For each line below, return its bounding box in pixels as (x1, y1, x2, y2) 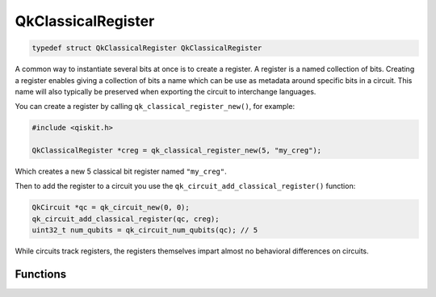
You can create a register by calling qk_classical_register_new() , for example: (15, 102, 295, 111)
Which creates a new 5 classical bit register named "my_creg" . (15, 166, 228, 177)
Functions (15, 267, 67, 281)
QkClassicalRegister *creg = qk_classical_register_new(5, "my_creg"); (31, 146, 322, 155)
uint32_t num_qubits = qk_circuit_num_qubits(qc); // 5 (31, 226, 258, 235)
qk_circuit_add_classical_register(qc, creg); (31, 214, 220, 224)
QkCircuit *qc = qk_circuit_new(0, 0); (31, 203, 190, 212)
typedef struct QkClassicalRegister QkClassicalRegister (31, 44, 262, 52)
